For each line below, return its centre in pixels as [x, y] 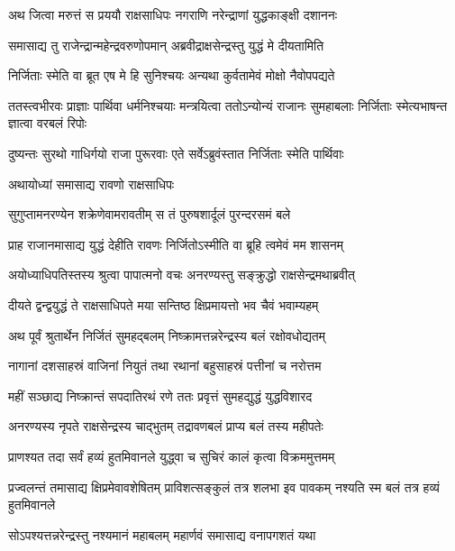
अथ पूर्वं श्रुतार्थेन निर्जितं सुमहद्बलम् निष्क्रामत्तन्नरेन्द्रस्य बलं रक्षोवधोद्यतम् [167, 335]
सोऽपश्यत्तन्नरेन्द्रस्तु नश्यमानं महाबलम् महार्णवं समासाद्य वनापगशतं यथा [162, 534]
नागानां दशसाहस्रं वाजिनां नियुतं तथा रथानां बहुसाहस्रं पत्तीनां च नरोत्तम [165, 366]
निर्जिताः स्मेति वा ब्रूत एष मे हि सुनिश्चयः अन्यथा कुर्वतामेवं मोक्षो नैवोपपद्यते [172, 75]
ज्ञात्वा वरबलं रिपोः [48, 123]
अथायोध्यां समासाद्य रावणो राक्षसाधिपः [91, 184]
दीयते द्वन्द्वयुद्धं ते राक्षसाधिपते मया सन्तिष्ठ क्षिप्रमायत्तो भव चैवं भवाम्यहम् [164, 304]
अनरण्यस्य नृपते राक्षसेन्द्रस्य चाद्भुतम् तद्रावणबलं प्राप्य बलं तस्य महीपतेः [166, 426]
